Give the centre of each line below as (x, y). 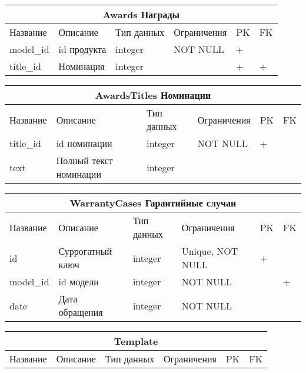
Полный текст (84, 160)
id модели (79, 282)
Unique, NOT (210, 251)
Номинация (82, 66)
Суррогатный (85, 251)
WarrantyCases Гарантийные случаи (153, 203)
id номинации (84, 143)
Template (136, 341)
